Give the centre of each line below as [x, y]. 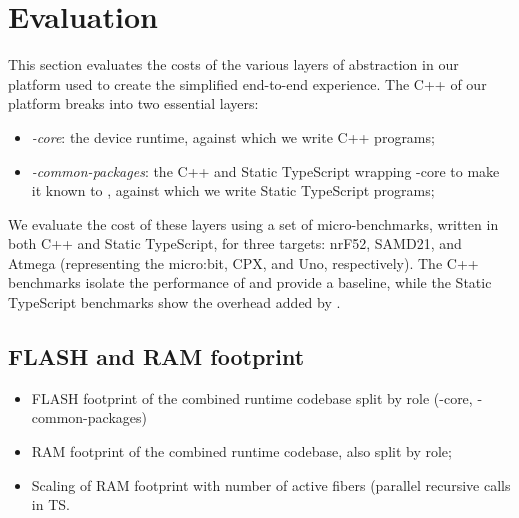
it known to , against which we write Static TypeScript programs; [233, 190]
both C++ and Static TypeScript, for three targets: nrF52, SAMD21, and [235, 243]
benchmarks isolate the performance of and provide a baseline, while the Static [250, 282]
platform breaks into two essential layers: [133, 103]
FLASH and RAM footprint [156, 356]
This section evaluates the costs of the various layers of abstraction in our [233, 64]
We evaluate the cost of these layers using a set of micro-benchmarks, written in [253, 223]
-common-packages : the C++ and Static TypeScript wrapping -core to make [265, 170]
